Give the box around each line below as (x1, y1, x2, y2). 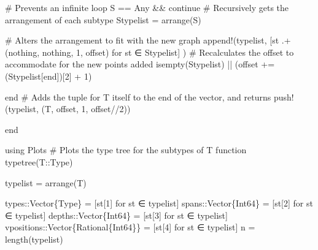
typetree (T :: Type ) (5, 155, 73, 168)
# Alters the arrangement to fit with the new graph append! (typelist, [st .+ (5, 34, 291, 47)
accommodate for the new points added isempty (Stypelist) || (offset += (5, 58, 275, 70)
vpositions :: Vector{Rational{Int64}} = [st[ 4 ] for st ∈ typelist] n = (5, 221, 255, 233)
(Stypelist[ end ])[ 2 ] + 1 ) (5, 69, 92, 82)
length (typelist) (5, 232, 63, 245)
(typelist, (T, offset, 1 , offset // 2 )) (5, 102, 131, 115)
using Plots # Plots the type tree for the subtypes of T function (5, 143, 247, 156)
